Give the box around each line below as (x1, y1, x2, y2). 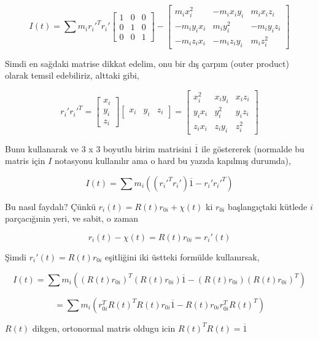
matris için (5, 154, 45, 167)
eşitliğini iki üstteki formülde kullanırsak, (104, 251, 260, 263)
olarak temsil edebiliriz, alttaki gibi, (5, 69, 139, 82)
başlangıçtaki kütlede (228, 200, 308, 212)
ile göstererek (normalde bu (201, 142, 304, 155)
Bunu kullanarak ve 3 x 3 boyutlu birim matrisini (5, 142, 192, 155)
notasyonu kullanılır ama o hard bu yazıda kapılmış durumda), (54, 154, 291, 167)
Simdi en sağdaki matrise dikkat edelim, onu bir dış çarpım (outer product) (5, 56, 289, 69)
